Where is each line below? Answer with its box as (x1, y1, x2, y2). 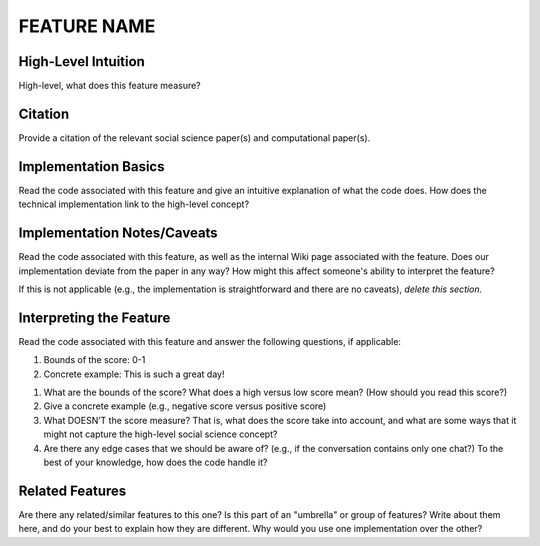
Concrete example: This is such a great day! (43, 368, 225, 380)
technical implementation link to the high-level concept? (18, 198, 250, 210)
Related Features (18, 482, 127, 499)
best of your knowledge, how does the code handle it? (43, 456, 268, 468)
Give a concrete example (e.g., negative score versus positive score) (43, 400, 327, 412)
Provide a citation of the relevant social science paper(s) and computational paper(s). (18, 131, 371, 144)
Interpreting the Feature (18, 309, 171, 326)
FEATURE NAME (18, 15, 156, 37)
